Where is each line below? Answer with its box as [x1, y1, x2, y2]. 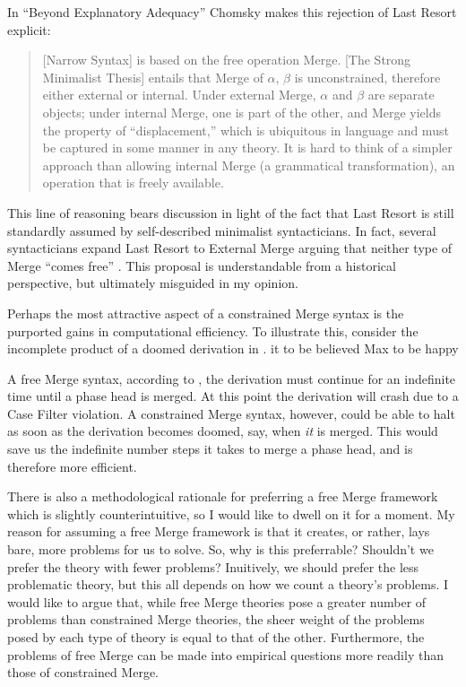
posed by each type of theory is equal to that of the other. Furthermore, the [7, 628, 425, 646]
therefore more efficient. [7, 457, 137, 475]
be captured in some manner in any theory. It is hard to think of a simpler [42, 138, 453, 157]
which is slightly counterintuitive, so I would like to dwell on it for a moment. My [7, 504, 455, 523]
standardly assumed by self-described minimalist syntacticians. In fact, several [7, 221, 436, 239]
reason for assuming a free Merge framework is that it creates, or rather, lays [7, 522, 430, 541]
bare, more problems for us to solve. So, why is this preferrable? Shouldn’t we [7, 540, 434, 559]
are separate [367, 85, 435, 104]
